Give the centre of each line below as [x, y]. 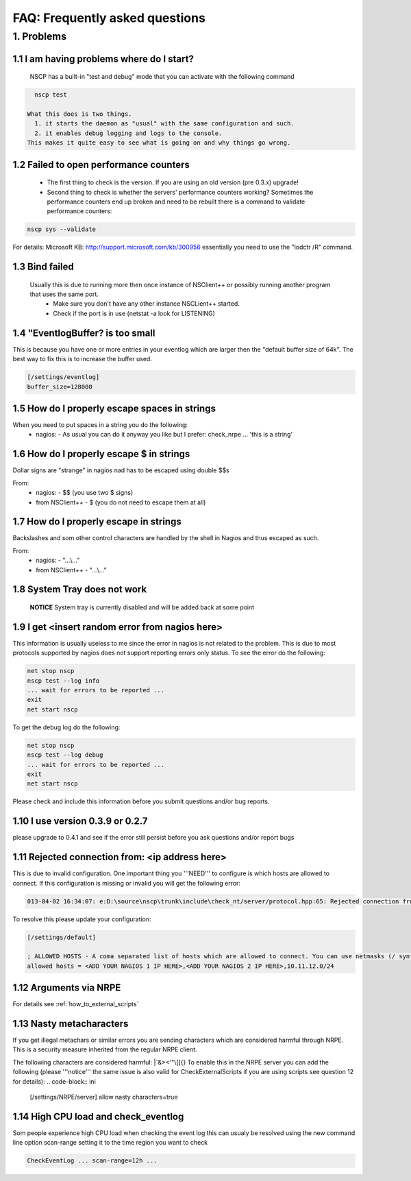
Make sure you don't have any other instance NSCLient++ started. [146, 304]
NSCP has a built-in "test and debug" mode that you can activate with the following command [162, 77]
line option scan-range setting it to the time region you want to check [110, 1143]
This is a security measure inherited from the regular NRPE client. [105, 1049]
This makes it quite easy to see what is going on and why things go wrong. [159, 143]
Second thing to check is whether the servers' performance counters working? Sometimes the [180, 192]
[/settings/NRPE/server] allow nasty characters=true [104, 1097]
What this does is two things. [80, 114]
